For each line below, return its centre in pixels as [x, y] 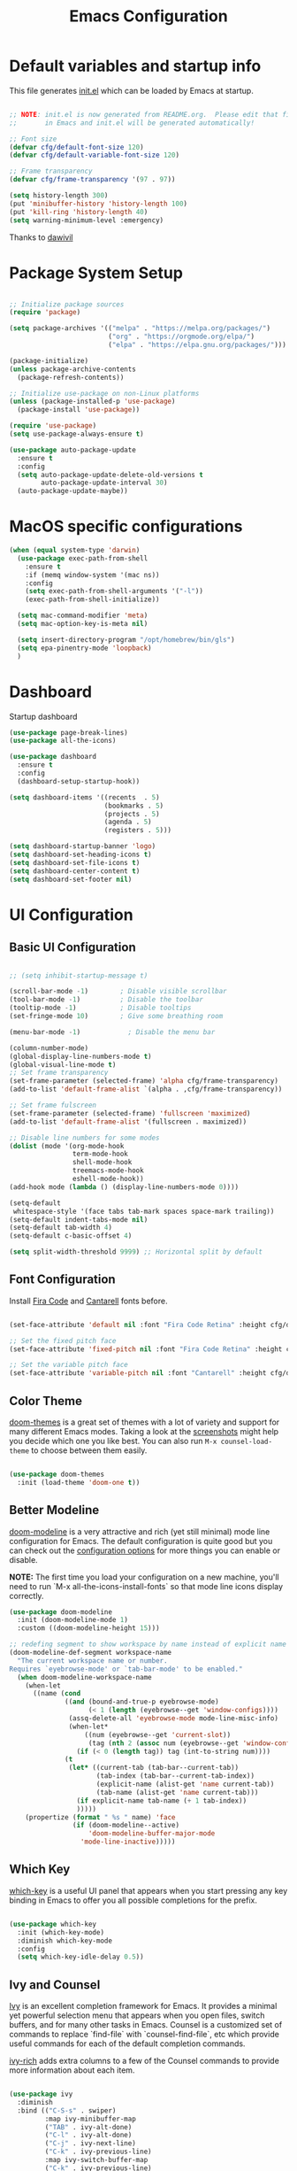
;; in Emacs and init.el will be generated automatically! [132, 123]
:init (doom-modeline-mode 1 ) [72, 1620]
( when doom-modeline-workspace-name [84, 1677]
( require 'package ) [45, 313]
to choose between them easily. [89, 1450]
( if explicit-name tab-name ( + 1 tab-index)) [162, 1800]
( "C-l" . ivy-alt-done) [88, 2136]
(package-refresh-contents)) [71, 377]
